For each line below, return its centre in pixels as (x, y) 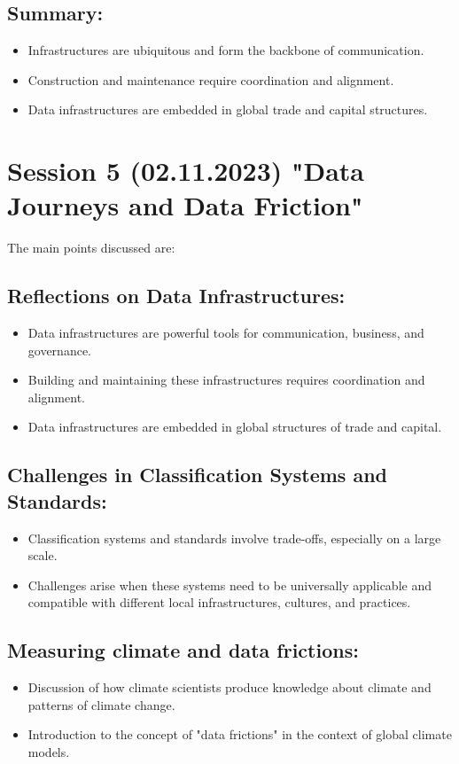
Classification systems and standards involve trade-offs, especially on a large (234, 538)
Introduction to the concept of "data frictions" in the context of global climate (240, 734)
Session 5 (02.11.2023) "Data (186, 171)
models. (49, 752)
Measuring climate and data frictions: (183, 650)
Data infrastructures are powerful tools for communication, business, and (226, 333)
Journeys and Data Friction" (185, 205)
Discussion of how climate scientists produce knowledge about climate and (229, 687)
